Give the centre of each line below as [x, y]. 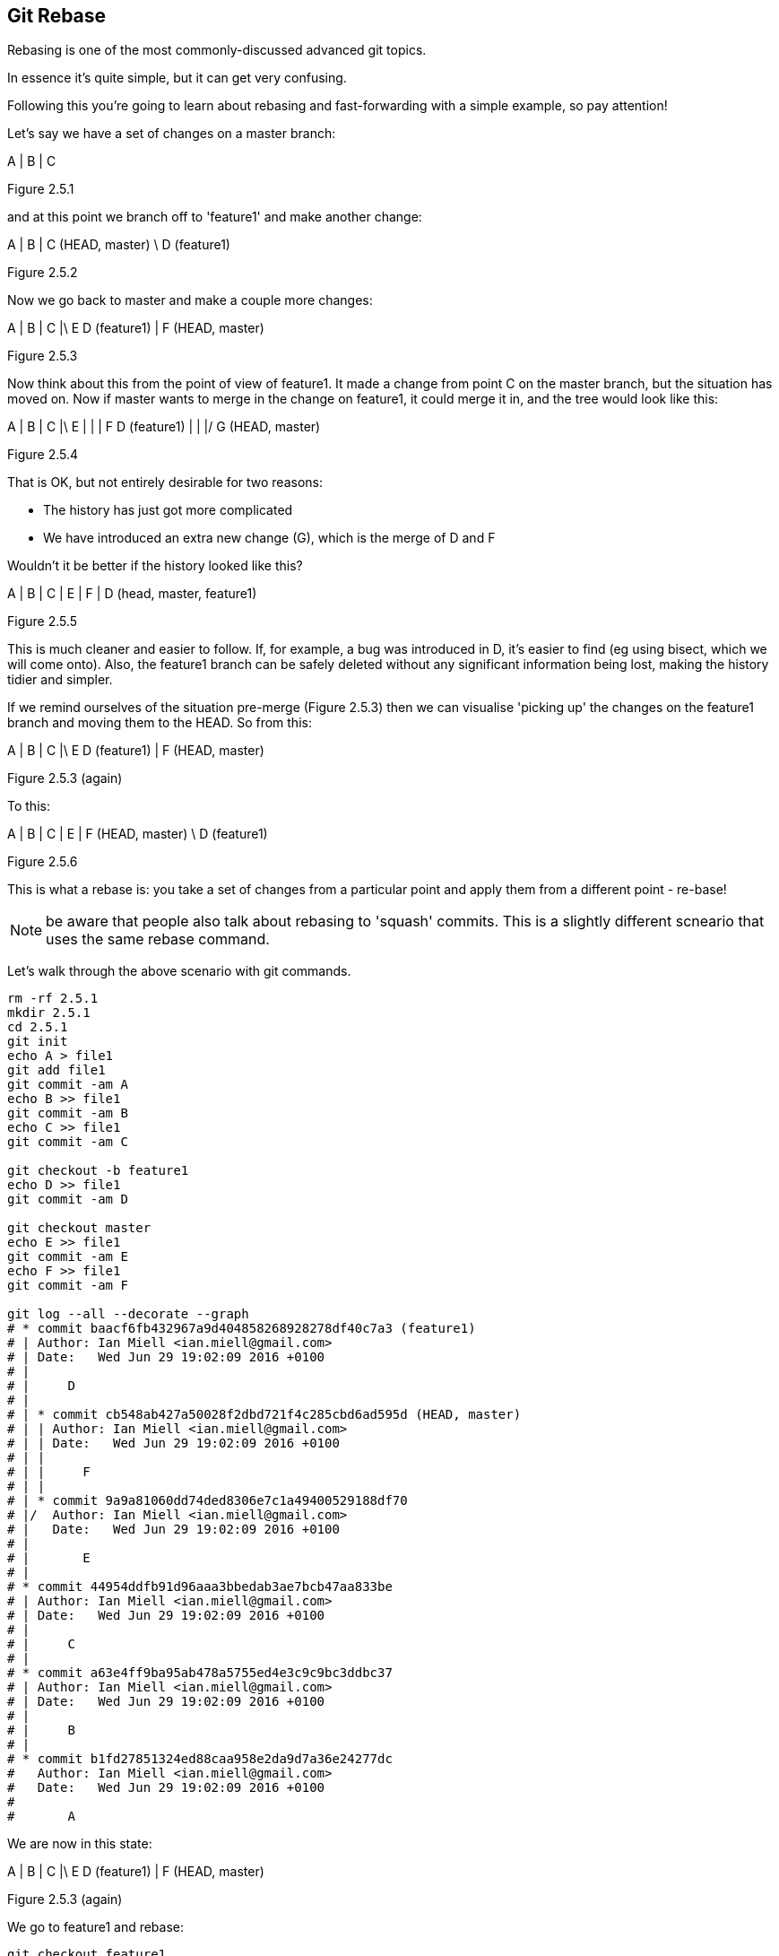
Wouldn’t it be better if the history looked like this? [155, 566]
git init [38, 1042]
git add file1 [56, 1070]
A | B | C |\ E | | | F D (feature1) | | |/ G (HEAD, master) [164, 427]
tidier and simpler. [60, 680]
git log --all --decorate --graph [128, 1314]
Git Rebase [57, 16]
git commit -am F [68, 1286]
